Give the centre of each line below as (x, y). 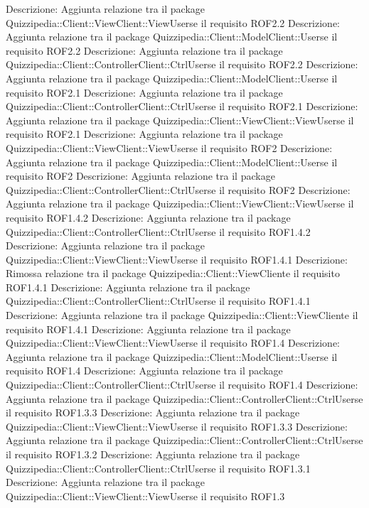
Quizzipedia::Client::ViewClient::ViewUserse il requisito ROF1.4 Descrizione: (173, 343)
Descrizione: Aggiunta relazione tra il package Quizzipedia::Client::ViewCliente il (182, 315)
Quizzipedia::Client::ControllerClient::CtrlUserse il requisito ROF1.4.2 (158, 231)
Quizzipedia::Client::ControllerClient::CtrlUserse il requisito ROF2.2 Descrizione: (182, 64)
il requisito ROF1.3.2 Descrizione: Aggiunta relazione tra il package (153, 454)
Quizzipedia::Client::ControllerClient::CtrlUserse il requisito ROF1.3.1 (158, 468)
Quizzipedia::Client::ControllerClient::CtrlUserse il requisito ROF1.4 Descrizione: (182, 385)
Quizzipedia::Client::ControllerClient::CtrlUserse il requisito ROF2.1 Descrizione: (182, 106)
